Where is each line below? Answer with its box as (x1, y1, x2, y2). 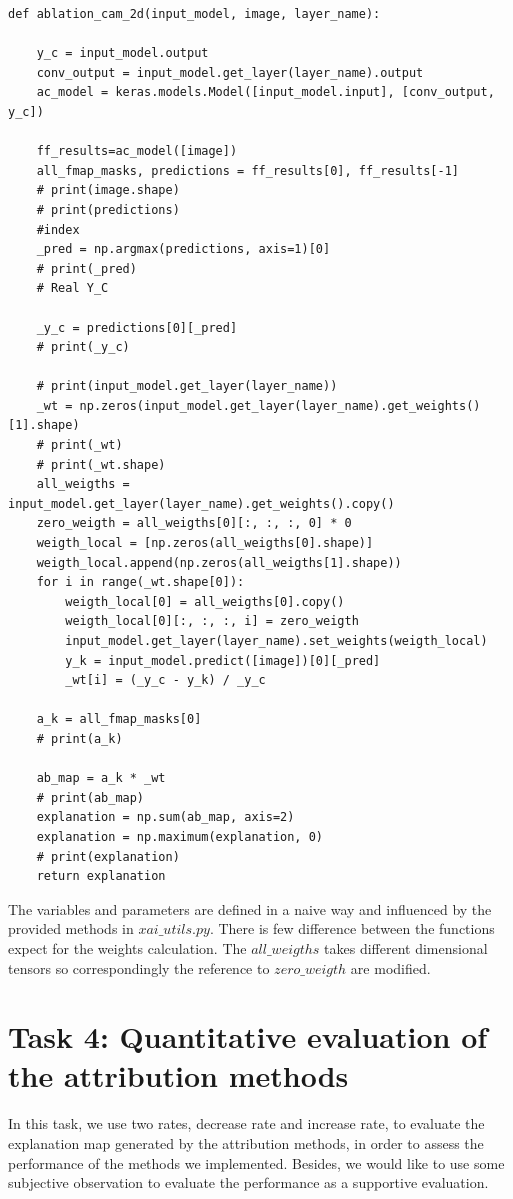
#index (36, 222, 80, 237)
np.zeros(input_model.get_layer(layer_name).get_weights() (79, 398, 481, 413)
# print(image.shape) (36, 183, 180, 198)
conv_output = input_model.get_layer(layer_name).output (36, 65, 424, 80)
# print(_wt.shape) (36, 457, 166, 472)
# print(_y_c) (36, 340, 130, 355)
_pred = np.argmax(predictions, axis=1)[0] (36, 242, 331, 257)
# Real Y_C (36, 281, 109, 296)
